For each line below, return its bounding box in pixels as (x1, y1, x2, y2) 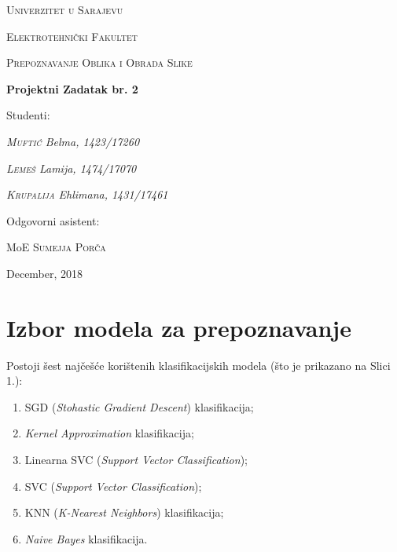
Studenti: (6, 107, 50, 123)
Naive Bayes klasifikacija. (24, 530, 148, 547)
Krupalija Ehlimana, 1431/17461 (6, 186, 168, 203)
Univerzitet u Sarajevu (6, 2, 123, 17)
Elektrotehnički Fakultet (6, 27, 138, 44)
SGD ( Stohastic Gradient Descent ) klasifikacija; (24, 398, 254, 415)
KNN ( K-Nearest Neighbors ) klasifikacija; (24, 504, 224, 521)
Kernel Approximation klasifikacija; (24, 425, 194, 441)
